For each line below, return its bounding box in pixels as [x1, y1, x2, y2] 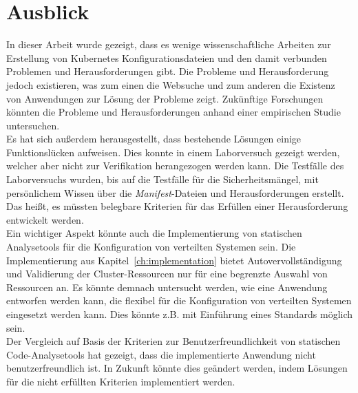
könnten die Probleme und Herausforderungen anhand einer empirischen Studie [6, 105, 341, 119]
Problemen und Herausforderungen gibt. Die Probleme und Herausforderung [6, 64, 329, 78]
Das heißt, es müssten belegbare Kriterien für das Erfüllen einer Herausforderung [6, 199, 348, 213]
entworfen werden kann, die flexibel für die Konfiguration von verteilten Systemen [6, 293, 352, 308]
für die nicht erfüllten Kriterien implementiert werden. [6, 374, 235, 388]
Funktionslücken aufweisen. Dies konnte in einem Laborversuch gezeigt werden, [6, 145, 340, 159]
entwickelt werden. [6, 212, 84, 226]
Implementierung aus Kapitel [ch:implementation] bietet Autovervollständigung [6, 253, 342, 267]
